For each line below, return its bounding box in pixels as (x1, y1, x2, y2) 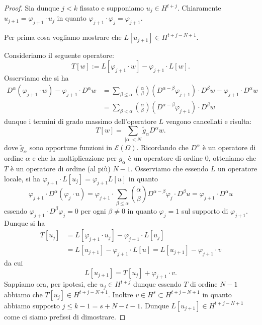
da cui (4, 257, 23, 268)
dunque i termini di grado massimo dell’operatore (4, 115, 156, 126)
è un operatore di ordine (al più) (10, 163, 111, 174)
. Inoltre (108, 289, 133, 299)
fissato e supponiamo (79, 3, 144, 13)
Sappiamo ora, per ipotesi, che (4, 279, 98, 289)
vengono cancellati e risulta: (165, 115, 252, 126)
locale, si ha (4, 173, 41, 183)
